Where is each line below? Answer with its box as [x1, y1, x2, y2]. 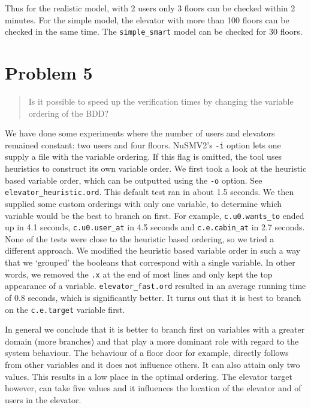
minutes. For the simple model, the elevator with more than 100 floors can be [5, 13, 289, 26]
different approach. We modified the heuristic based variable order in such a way [5, 244, 301, 257]
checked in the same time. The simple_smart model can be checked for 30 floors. [5, 25, 303, 38]
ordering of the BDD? [28, 106, 109, 119]
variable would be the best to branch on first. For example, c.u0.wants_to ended [5, 209, 304, 221]
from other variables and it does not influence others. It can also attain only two [5, 358, 300, 370]
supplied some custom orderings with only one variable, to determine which [5, 197, 282, 209]
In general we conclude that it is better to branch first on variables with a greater [5, 323, 305, 336]
